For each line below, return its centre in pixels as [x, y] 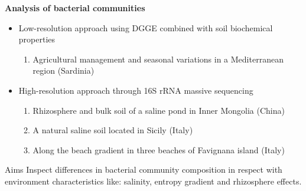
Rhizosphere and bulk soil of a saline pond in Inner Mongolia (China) [159, 110]
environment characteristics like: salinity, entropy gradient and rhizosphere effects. [153, 181]
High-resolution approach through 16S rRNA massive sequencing [136, 90]
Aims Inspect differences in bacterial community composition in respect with [144, 169]
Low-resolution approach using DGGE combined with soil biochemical [146, 27]
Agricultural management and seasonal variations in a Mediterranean [158, 59]
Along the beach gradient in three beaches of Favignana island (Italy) [159, 149]
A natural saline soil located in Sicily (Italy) [113, 130]
